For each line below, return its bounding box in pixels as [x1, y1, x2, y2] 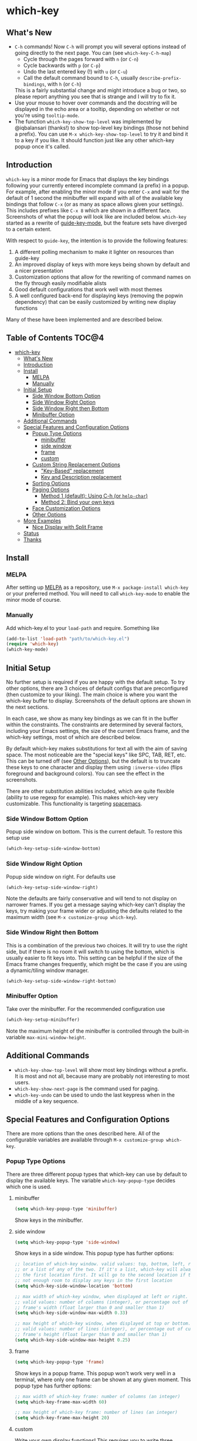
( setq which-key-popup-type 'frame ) [14, 1359, 104, 1365]
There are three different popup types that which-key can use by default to [6, 1171, 188, 1178]
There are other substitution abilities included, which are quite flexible [6, 787, 175, 795]
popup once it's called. [14, 143, 70, 150]
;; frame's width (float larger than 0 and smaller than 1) [14, 1305, 165, 1311]
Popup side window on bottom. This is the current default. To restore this [6, 828, 183, 835]
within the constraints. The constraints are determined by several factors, [6, 721, 184, 728]
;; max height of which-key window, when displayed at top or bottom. [14, 1321, 191, 1326]
